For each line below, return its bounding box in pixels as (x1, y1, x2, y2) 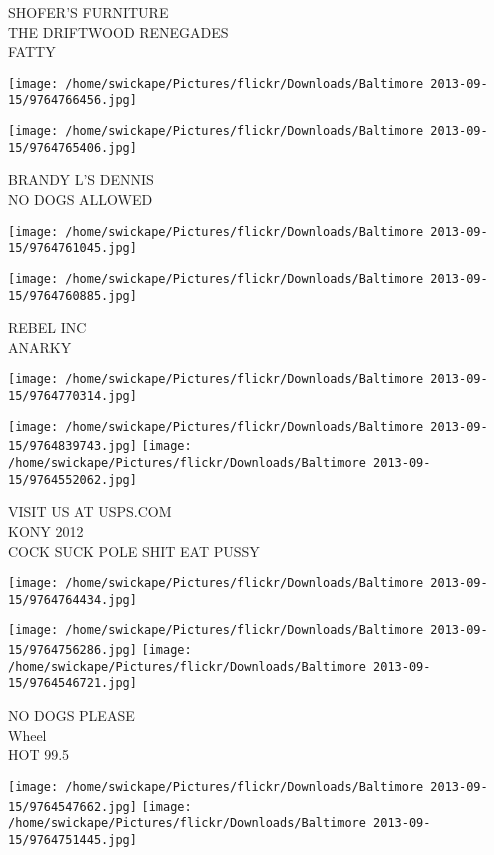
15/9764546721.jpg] (8, 676, 137, 691)
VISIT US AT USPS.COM (8, 501, 172, 522)
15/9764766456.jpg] (8, 93, 137, 108)
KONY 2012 (8, 520, 84, 541)
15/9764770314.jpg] (8, 389, 137, 404)
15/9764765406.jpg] (8, 140, 137, 155)
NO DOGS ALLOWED (8, 189, 153, 209)
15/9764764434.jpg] (8, 592, 137, 607)
